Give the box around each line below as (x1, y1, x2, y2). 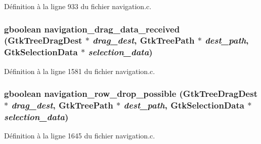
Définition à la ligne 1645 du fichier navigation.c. (4, 130, 155, 141)
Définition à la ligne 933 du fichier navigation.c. (4, 1, 152, 11)
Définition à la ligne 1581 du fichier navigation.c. (4, 65, 155, 76)
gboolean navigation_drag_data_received (4, 22, 180, 35)
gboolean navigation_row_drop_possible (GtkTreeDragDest (4, 87, 257, 100)
